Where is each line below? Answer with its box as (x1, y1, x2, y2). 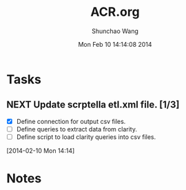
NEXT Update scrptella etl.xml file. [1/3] (6, 99, 180, 111)
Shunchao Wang (91, 27, 139, 35)
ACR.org (90, 4, 140, 20)
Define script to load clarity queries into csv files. (16, 132, 156, 141)
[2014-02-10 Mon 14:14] (6, 146, 75, 155)
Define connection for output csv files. (16, 117, 126, 125)
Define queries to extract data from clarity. (16, 125, 137, 133)
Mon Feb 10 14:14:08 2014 (78, 40, 152, 48)
